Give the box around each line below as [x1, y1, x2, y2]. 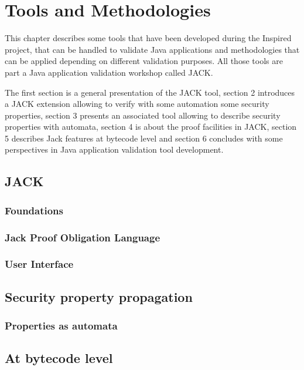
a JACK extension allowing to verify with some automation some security [5, 97, 269, 110]
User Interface [5, 257, 74, 271]
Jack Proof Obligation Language [5, 230, 160, 244]
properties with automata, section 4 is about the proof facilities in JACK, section [5, 120, 297, 133]
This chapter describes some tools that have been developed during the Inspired [5, 32, 292, 44]
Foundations [5, 203, 64, 217]
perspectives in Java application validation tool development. [5, 143, 224, 156]
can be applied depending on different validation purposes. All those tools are [5, 55, 283, 67]
